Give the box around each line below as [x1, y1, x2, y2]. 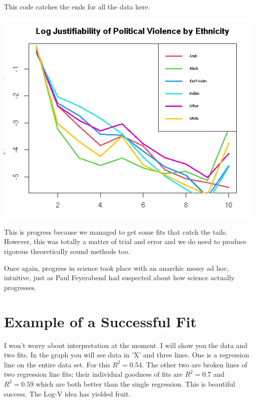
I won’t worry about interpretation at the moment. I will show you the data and [4, 340, 248, 350]
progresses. [4, 282, 37, 292]
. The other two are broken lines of [142, 359, 248, 369]
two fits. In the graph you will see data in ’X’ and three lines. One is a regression [4, 350, 250, 360]
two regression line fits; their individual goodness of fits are [4, 369, 183, 379]
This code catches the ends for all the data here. [4, 1, 150, 11]
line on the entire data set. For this [4, 359, 110, 369]
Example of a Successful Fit [4, 311, 197, 331]
